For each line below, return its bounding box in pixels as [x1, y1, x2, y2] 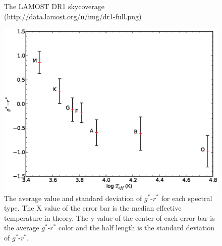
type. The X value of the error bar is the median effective [4, 203, 182, 213]
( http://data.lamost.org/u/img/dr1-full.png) [4, 11, 142, 21]
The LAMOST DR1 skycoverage [4, 1, 105, 11]
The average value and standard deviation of [4, 192, 142, 203]
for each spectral [161, 192, 212, 203]
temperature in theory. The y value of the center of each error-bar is [4, 212, 215, 223]
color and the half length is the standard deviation [59, 222, 215, 233]
